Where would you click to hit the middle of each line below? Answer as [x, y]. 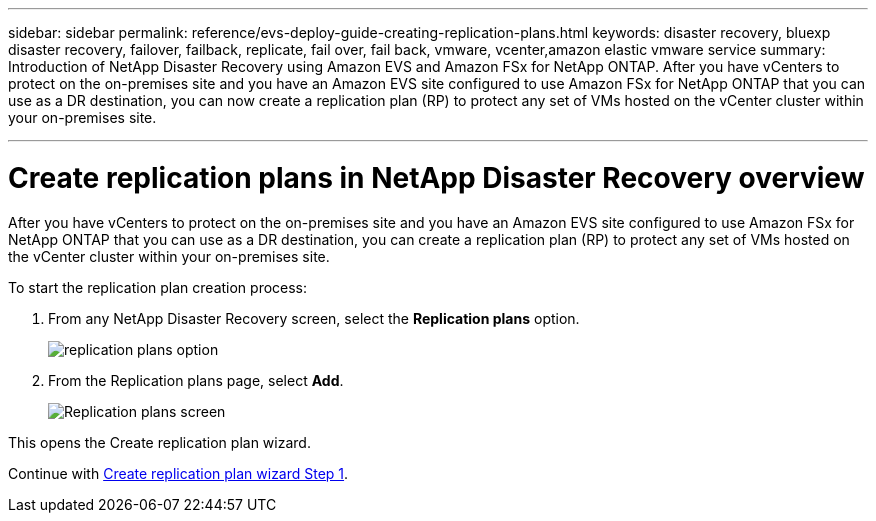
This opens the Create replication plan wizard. [159, 442]
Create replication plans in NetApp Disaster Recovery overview [436, 177]
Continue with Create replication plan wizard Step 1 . [178, 473]
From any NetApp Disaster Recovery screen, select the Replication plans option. [314, 318]
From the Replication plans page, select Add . [196, 380]
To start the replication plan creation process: [158, 287]
